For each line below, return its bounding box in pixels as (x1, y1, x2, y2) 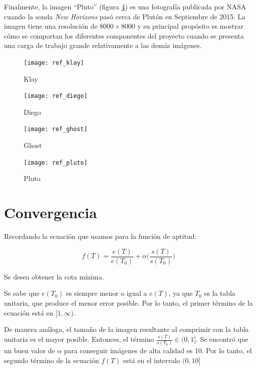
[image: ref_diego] (24, 92, 87, 100)
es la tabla (204, 288, 236, 298)
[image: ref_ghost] (24, 126, 87, 133)
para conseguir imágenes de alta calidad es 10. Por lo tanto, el (64, 345, 252, 356)
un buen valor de (4, 345, 55, 356)
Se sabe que (4, 288, 40, 298)
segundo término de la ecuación (4, 355, 99, 365)
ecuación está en (4, 307, 53, 318)
